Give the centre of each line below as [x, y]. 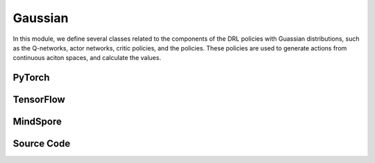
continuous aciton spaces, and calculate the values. [87, 58]
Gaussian [41, 18]
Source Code [42, 144]
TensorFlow [39, 100]
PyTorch [31, 78]
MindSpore [37, 122]
